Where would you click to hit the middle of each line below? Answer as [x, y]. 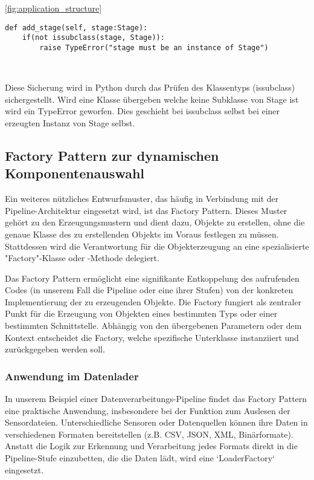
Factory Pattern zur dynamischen [112, 155]
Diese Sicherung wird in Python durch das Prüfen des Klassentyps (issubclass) [150, 87]
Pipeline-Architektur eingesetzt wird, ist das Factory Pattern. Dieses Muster [146, 210]
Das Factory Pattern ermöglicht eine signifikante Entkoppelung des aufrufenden [152, 278]
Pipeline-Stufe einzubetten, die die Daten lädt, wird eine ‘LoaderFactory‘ [140, 458]
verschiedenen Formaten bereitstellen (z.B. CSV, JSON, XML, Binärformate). [149, 434]
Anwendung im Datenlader [72, 376]
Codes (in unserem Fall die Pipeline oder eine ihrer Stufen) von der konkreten [149, 290]
